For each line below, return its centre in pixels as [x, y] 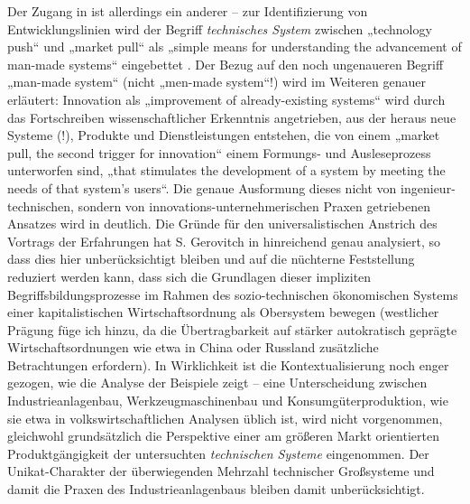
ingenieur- [428, 187]
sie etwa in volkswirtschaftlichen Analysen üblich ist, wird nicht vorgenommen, [225, 418]
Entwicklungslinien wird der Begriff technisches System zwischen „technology [220, 28]
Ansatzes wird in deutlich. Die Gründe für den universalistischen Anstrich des [222, 224]
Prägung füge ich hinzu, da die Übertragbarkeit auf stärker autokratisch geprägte [232, 329]
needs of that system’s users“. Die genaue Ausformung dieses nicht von [202, 187]
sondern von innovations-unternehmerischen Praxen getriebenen [254, 205]
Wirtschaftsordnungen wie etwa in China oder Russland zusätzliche [193, 347]
